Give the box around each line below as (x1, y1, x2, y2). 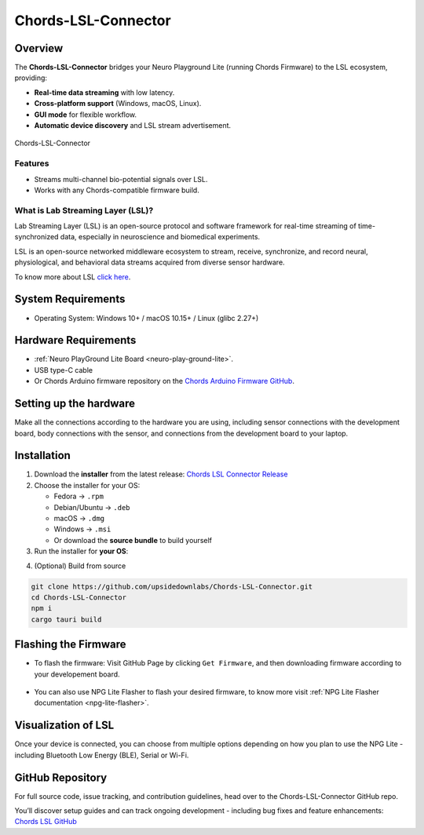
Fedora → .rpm (53, 491, 104, 501)
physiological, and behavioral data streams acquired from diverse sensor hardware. (14, 257, 286, 267)
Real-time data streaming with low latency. (34, 87, 175, 97)
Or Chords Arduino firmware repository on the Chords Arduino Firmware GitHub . (34, 377, 294, 386)
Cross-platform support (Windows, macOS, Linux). (34, 99, 202, 108)
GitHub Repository (14, 771, 108, 784)
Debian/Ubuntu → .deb (53, 502, 130, 512)
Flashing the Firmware (14, 638, 126, 651)
